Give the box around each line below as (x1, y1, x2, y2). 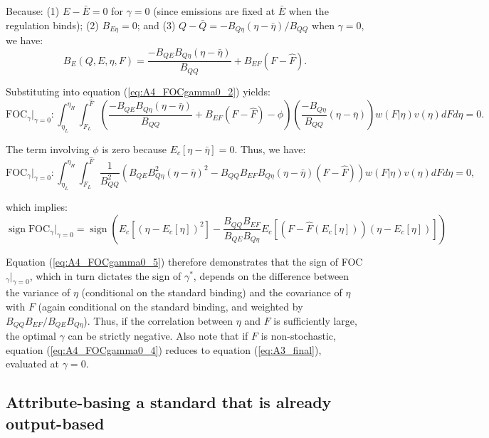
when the (288, 4, 329, 18)
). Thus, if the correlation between (83, 313, 233, 328)
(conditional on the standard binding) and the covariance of (81, 285, 342, 300)
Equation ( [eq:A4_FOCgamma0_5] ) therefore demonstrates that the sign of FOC (6, 254, 363, 268)
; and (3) (137, 17, 176, 32)
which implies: (6, 199, 68, 214)
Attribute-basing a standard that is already (6, 391, 332, 413)
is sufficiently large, (273, 313, 357, 328)
